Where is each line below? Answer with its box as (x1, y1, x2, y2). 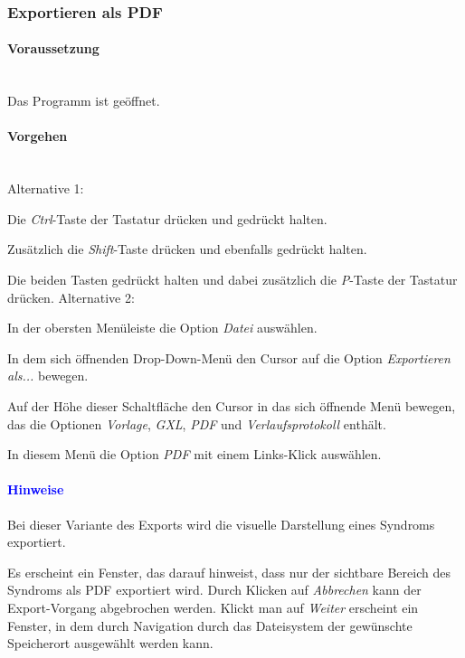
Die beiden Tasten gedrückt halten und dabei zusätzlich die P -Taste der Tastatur (7, 270, 458, 288)
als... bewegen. (7, 366, 89, 385)
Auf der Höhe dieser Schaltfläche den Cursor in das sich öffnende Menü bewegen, (7, 396, 456, 415)
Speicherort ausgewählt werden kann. (7, 634, 214, 653)
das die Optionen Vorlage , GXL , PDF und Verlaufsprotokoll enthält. (7, 414, 386, 433)
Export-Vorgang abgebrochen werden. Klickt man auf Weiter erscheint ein (7, 597, 419, 616)
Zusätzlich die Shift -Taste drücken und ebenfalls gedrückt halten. (7, 240, 367, 258)
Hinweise (7, 480, 64, 499)
